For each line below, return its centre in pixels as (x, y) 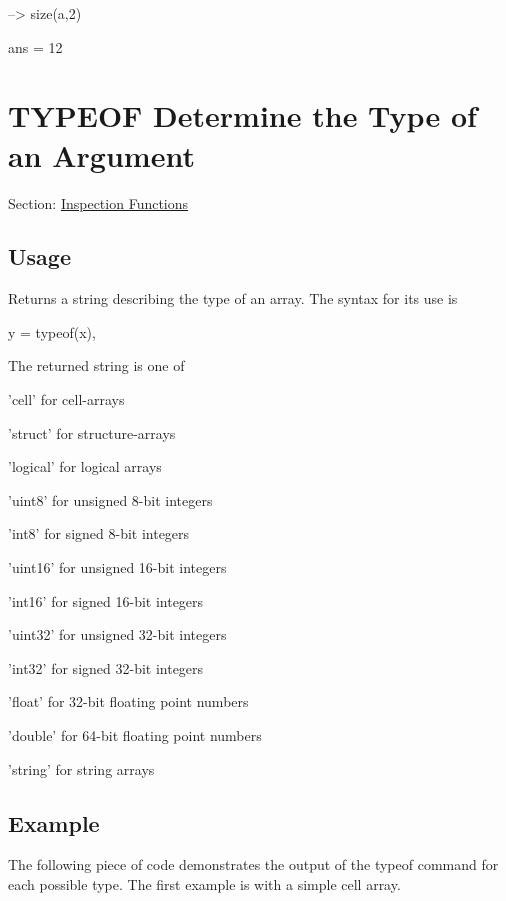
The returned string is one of (96, 365)
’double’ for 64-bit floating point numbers (135, 735)
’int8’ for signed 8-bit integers (99, 533)
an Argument (101, 154)
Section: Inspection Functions (98, 202)
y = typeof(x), (52, 331)
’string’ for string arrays (81, 768)
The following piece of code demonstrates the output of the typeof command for (253, 864)
